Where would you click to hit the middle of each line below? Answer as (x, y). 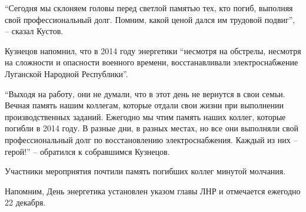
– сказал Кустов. (34, 31)
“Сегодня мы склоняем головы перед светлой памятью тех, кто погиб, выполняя (149, 8)
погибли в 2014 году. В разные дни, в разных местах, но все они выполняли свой (152, 128)
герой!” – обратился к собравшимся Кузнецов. (87, 151)
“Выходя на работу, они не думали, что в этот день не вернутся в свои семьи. (145, 93)
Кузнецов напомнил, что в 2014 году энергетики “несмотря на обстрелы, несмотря (153, 50)
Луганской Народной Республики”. (66, 73)
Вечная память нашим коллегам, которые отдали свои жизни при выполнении (144, 105)
